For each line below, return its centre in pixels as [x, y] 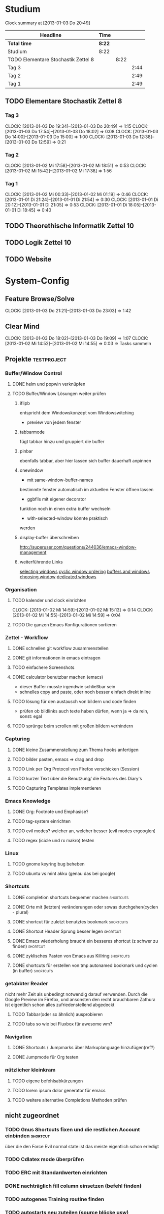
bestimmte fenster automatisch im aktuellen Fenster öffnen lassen [86, 489]
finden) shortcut [29, 946]
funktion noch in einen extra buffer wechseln [65, 508]
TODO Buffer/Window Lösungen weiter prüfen [59, 393]
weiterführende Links [41, 562]
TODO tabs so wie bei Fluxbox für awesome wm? [62, 1024]
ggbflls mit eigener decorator [56, 499]
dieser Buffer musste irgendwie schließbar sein [67, 687]
